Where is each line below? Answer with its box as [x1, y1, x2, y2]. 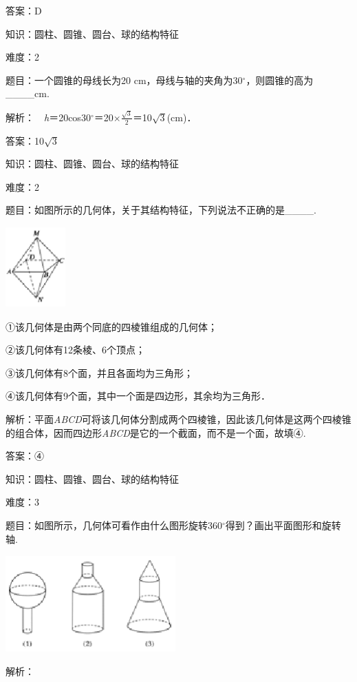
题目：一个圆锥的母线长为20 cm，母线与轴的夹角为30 [6, 72, 243, 87]
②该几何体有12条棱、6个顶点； [6, 342, 145, 357]
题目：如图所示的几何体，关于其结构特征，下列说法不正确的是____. [6, 203, 316, 217]
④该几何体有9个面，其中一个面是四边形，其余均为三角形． [6, 389, 270, 403]
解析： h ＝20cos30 [6, 110, 91, 124]
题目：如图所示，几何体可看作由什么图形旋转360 [6, 517, 222, 532]
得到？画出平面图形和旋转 [225, 517, 341, 532]
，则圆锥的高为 [246, 72, 314, 87]
